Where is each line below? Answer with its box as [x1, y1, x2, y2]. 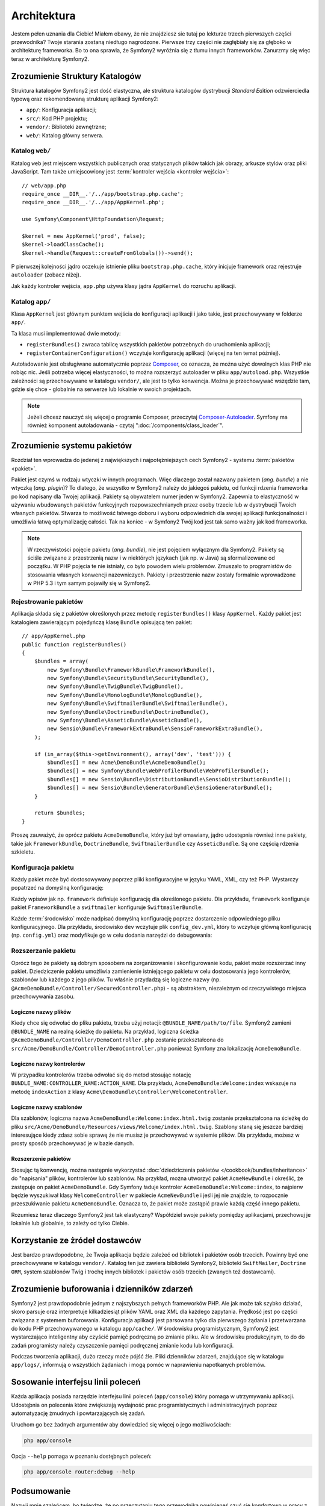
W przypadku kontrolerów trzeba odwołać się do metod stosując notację [11, 1071, 191, 1078]
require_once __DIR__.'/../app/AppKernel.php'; [22, 199, 165, 206]
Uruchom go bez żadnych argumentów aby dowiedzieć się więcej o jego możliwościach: [11, 1420, 231, 1428]
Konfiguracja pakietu [11, 863, 75, 872]
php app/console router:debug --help [23, 1469, 135, 1475]
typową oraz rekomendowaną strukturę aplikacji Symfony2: [11, 95, 159, 102]
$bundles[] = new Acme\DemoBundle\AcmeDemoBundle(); [47, 759, 206, 766]
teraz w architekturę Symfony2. [11, 55, 90, 63]
